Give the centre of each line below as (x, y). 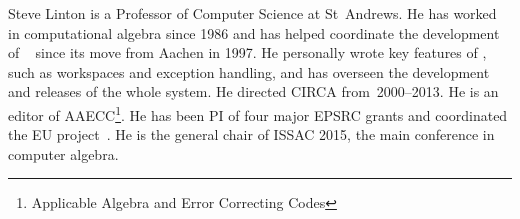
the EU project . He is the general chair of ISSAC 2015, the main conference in (251, 134)
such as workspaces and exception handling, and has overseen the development (249, 71)
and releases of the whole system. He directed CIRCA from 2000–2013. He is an (253, 91)
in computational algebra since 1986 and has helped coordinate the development (254, 32)
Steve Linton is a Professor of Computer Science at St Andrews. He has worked (252, 13)
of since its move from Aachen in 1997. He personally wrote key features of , (247, 52)
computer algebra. (63, 153)
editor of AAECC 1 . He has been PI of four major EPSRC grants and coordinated (258, 113)
